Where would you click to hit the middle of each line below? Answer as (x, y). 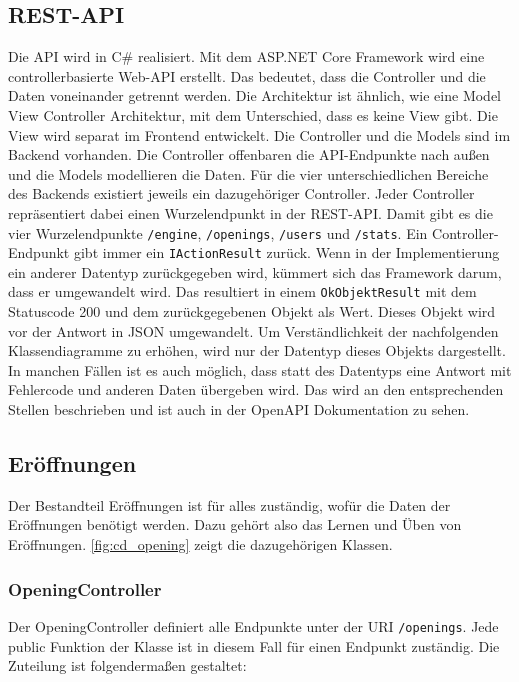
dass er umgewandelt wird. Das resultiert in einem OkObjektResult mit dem (242, 291)
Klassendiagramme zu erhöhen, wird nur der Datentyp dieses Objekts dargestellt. (257, 350)
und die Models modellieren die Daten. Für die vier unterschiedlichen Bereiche (248, 173)
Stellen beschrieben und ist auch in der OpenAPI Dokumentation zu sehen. (239, 409)
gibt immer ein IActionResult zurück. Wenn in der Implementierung (286, 252)
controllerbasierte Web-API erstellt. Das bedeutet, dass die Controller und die (247, 75)
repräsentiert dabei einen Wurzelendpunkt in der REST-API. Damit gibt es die (250, 212)
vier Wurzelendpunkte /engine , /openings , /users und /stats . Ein (218, 232)
